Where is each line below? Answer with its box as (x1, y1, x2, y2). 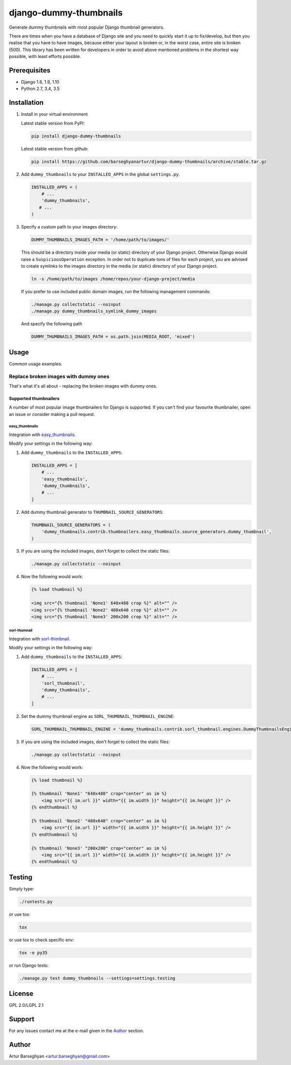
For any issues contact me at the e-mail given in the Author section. (9, 1028, 144, 1034)
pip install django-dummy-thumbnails (31, 133, 121, 139)
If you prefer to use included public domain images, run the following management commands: (21, 288, 211, 294)
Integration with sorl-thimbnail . (9, 636, 70, 642)
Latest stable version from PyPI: (21, 120, 85, 126)
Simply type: (9, 886, 34, 891)
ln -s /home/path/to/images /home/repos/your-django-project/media (31, 276, 195, 281)
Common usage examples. (9, 361, 63, 367)
